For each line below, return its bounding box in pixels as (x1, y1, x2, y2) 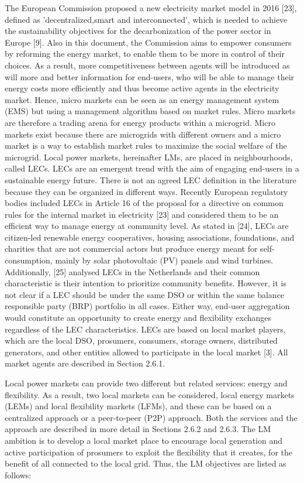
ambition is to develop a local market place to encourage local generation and (5, 434, 283, 446)
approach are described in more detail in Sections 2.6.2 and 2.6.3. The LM (5, 423, 271, 435)
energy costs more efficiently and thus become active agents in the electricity (5, 82, 279, 94)
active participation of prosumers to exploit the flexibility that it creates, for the (5, 446, 293, 458)
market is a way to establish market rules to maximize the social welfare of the (5, 139, 287, 152)
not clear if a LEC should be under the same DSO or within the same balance (5, 288, 285, 300)
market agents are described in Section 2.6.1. (5, 357, 165, 369)
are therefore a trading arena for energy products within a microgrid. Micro (5, 116, 275, 128)
